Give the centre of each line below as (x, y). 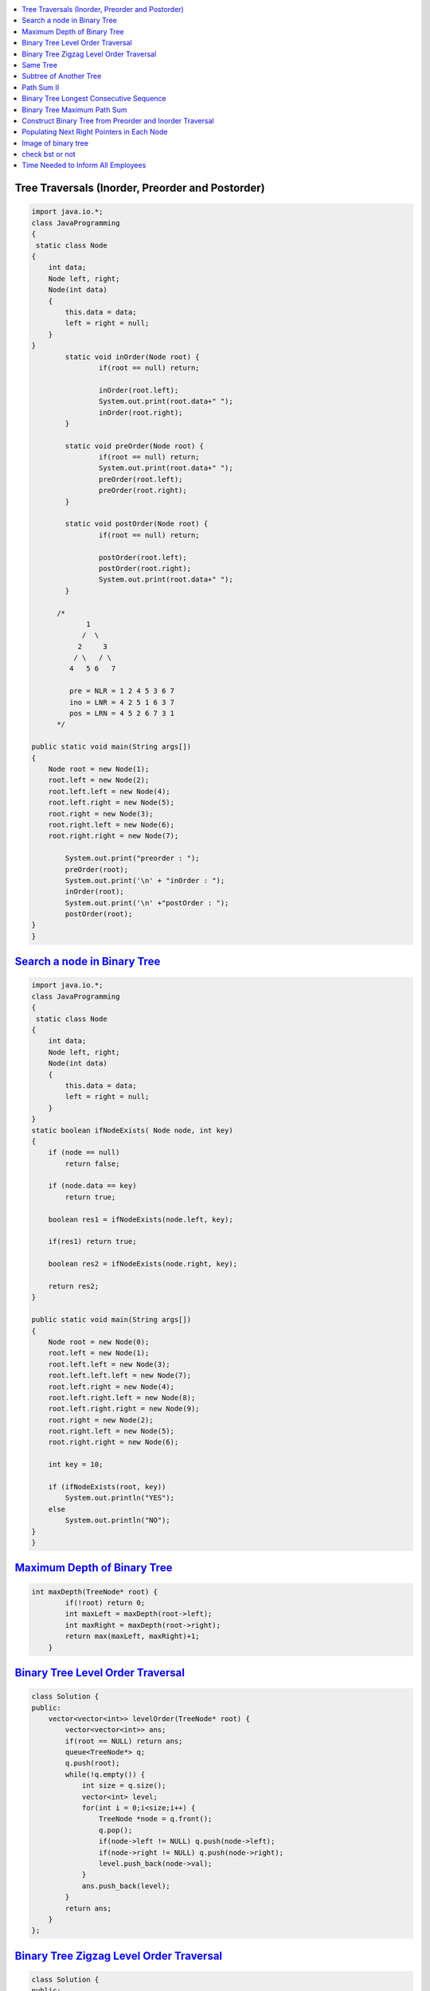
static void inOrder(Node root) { (132, 357)
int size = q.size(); (124, 1786)
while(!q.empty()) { (105, 1774)
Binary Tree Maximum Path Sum (74, 110)
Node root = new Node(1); (99, 769)
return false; (92, 1164)
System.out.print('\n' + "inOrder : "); (145, 880)
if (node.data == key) (92, 1186)
